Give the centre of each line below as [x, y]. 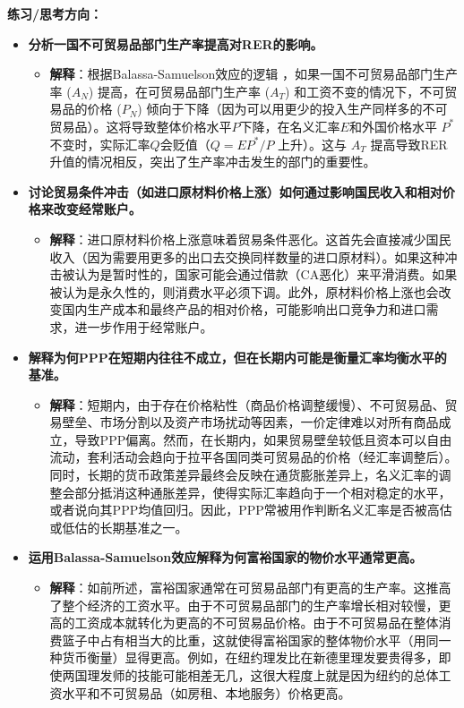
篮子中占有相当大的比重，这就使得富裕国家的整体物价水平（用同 [250, 640]
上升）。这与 [313, 144]
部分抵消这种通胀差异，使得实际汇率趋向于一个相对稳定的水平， [263, 492]
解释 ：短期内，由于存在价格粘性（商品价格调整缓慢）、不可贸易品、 [247, 404]
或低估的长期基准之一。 [119, 527]
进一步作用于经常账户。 [144, 326]
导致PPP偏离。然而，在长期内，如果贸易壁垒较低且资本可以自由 [263, 439]
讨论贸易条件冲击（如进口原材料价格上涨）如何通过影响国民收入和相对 [235, 191]
